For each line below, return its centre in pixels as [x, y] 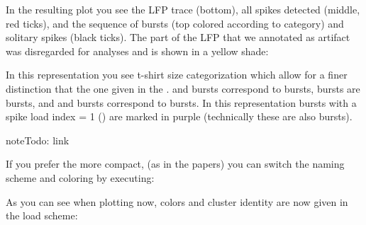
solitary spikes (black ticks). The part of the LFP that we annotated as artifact [178, 37]
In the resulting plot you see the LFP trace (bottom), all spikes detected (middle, [183, 9]
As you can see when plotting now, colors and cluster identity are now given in [177, 201]
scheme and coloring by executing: [80, 177]
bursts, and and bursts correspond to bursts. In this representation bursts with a [181, 102]
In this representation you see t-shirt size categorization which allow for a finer [177, 75]
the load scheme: [42, 215]
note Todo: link [38, 140]
